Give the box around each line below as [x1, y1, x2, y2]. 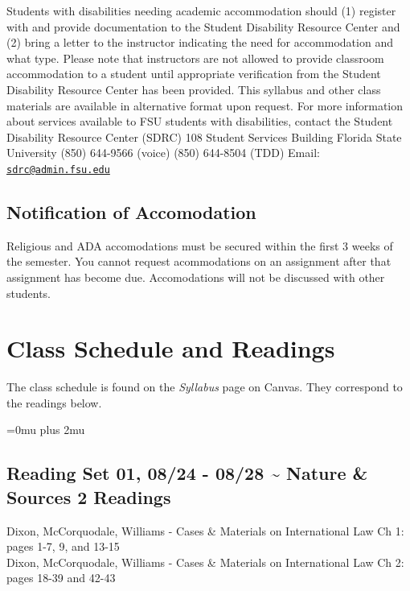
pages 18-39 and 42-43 [6, 569, 116, 586]
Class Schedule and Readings [6, 332, 335, 365]
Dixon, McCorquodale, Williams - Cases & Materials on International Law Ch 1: [6, 522, 404, 539]
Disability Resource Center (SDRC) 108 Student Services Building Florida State [6, 128, 402, 145]
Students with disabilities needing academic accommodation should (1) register [6, 2, 396, 19]
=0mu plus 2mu [6, 421, 85, 438]
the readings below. [6, 394, 102, 411]
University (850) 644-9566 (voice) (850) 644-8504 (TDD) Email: [6, 144, 320, 161]
